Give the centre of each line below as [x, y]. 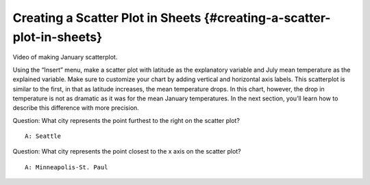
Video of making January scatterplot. [65, 57]
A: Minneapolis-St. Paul [66, 167]
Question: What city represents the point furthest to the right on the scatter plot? [126, 120]
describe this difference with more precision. [76, 108]
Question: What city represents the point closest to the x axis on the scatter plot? [127, 152]
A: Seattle [43, 136]
